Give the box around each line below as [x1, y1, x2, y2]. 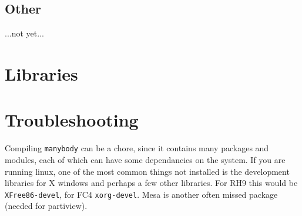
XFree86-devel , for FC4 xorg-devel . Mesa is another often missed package [5, 188, 278, 200]
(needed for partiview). [5, 200, 88, 212]
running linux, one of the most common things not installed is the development [5, 165, 290, 177]
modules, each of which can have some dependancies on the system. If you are [5, 153, 286, 165]
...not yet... [5, 27, 44, 39]
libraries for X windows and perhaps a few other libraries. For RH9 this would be [5, 177, 298, 189]
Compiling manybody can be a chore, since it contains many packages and [5, 142, 269, 154]
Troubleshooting [5, 108, 139, 132]
